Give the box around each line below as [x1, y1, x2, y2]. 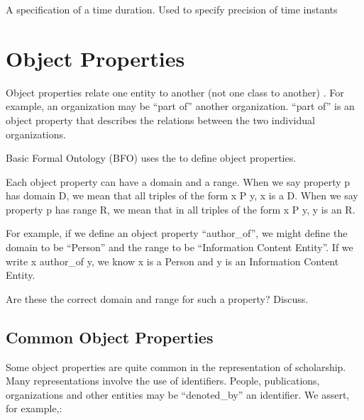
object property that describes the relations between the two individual [6, 112, 315, 127]
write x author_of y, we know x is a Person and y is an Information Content [6, 253, 339, 268]
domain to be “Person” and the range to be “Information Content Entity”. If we [6, 240, 353, 255]
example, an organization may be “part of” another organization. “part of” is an [6, 99, 355, 114]
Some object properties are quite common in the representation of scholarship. [6, 359, 346, 374]
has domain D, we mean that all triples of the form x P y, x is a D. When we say [6, 188, 358, 203]
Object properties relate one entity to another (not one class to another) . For [6, 84, 344, 99]
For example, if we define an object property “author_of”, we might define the [6, 226, 348, 241]
